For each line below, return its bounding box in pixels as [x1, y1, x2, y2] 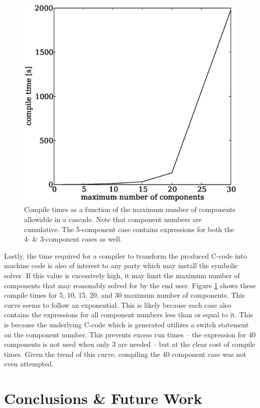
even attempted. [4, 358, 54, 369]
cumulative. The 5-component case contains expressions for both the [24, 224, 234, 234]
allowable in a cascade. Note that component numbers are [24, 214, 202, 225]
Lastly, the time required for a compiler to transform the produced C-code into [4, 250, 247, 261]
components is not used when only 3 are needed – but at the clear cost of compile [4, 339, 255, 349]
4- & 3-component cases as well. [24, 234, 122, 244]
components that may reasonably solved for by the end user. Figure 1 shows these [4, 280, 256, 290]
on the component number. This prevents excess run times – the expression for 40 [4, 329, 256, 339]
